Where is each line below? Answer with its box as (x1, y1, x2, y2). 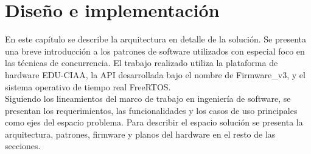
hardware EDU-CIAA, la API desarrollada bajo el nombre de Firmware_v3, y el (5, 68, 306, 81)
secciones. (5, 139, 41, 152)
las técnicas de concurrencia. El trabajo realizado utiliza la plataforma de (5, 56, 278, 69)
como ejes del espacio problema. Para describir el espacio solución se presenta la (5, 116, 303, 129)
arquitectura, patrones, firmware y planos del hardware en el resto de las (5, 127, 276, 140)
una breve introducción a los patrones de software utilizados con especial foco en (5, 44, 305, 57)
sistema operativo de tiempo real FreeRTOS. (5, 80, 171, 93)
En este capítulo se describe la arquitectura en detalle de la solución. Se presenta (5, 33, 306, 45)
